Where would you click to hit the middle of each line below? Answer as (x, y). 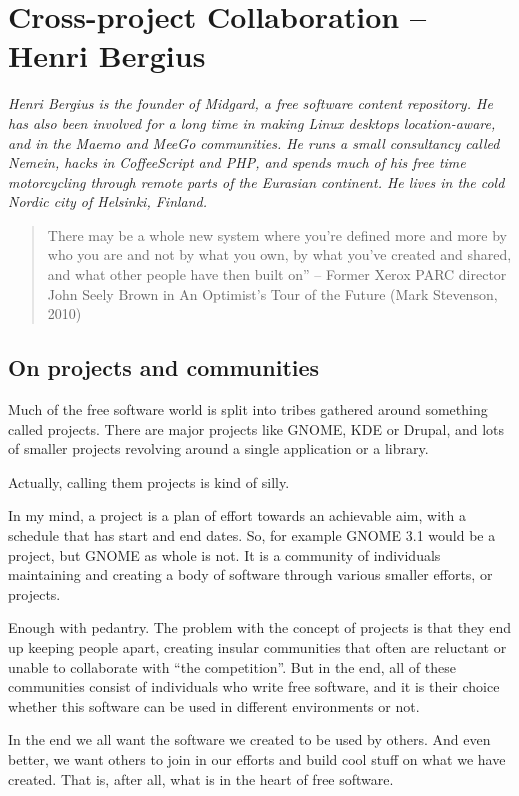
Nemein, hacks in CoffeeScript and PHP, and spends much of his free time (237, 162)
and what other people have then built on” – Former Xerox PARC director (277, 274)
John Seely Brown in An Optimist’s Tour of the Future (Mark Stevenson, (272, 293)
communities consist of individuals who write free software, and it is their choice (254, 686)
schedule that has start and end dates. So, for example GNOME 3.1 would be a (252, 535)
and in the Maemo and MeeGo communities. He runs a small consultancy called (254, 142)
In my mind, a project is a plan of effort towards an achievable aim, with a (237, 515)
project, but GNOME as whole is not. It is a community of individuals (224, 554)
